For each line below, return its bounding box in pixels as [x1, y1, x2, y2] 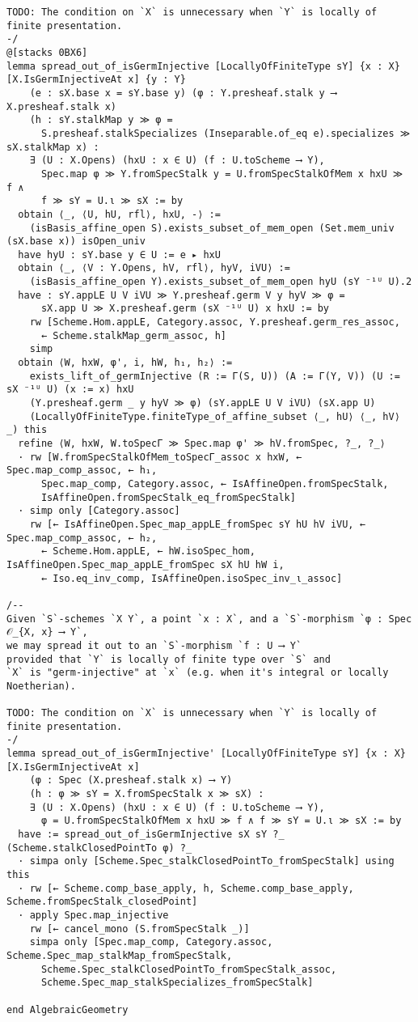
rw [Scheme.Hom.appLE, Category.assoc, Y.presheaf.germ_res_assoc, [29, 316, 400, 329]
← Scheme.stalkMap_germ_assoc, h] [40, 329, 227, 341]
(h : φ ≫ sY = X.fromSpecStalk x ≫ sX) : [29, 788, 264, 800]
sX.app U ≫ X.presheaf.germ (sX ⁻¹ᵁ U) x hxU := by [40, 303, 330, 315]
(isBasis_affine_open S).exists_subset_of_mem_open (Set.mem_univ [29, 222, 395, 234]
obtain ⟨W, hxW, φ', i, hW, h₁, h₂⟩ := [18, 357, 233, 369]
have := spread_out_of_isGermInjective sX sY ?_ [18, 829, 285, 841]
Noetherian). [6, 680, 76, 692]
